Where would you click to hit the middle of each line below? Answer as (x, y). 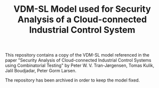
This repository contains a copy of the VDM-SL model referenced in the (77, 55)
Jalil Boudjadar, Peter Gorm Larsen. (41, 71)
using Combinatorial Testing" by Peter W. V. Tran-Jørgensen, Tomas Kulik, (80, 65)
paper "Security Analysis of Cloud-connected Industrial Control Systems (78, 60)
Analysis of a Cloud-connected (82, 19)
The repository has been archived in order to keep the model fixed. (73, 80)
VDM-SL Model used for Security (82, 9)
